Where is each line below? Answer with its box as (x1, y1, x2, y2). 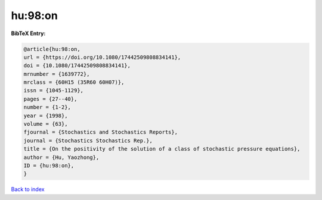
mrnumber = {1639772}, (23, 70, 90, 77)
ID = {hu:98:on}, (23, 162, 75, 169)
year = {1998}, (23, 112, 68, 119)
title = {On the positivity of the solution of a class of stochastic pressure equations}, (23, 146, 301, 152)
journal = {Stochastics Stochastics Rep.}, (23, 137, 153, 144)
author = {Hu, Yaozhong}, (23, 154, 100, 161)
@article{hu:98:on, (23, 45, 80, 52)
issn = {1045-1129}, (23, 87, 83, 94)
